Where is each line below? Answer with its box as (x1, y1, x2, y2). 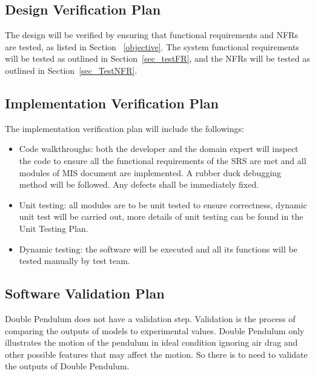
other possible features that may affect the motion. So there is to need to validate (5, 348, 308, 360)
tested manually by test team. (19, 254, 130, 267)
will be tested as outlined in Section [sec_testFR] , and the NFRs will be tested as (5, 52, 310, 65)
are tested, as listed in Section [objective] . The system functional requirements (5, 40, 299, 53)
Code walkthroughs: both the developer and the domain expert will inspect (19, 142, 299, 155)
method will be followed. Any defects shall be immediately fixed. (19, 178, 259, 191)
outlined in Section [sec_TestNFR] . (5, 64, 138, 76)
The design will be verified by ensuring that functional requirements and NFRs (5, 28, 298, 41)
